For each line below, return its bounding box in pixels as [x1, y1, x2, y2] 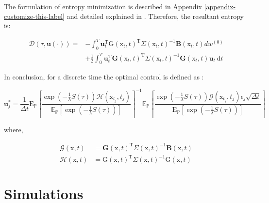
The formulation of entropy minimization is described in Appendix [4, 1, 202, 11]
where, [4, 125, 23, 135]
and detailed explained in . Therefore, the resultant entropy [67, 11, 244, 21]
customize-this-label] [4, 11, 65, 21]
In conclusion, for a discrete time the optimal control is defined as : [4, 72, 204, 82]
